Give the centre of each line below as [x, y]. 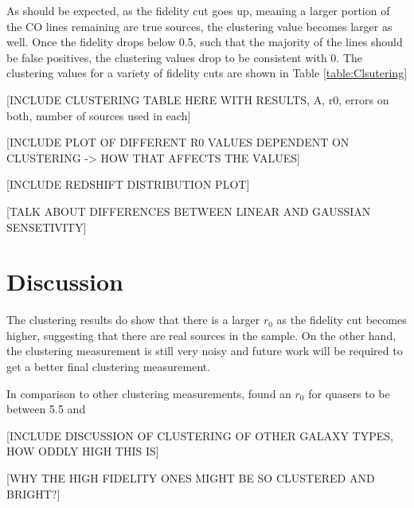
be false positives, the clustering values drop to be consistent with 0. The [185, 57]
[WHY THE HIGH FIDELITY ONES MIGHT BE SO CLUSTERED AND [191, 478]
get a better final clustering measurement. [109, 367]
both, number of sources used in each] [99, 115]
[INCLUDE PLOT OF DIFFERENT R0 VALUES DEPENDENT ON [178, 142]
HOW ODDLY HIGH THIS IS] [83, 451]
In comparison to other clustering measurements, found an [149, 393]
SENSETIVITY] [47, 227]
